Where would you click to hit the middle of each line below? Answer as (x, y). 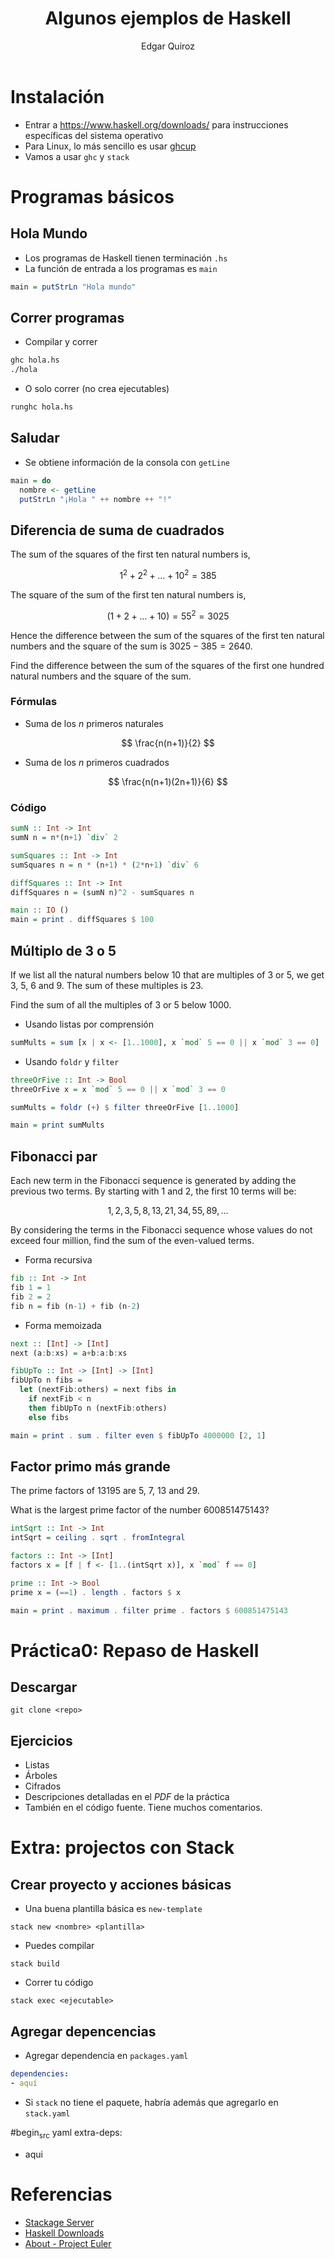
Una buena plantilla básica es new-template (113, 1909)
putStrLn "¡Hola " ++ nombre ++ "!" (95, 499)
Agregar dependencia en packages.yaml (106, 2056)
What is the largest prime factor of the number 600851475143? (140, 1510)
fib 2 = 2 (31, 1297)
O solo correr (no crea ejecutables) (97, 389)
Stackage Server (59, 2222)
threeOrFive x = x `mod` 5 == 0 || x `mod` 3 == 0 (118, 1089)
